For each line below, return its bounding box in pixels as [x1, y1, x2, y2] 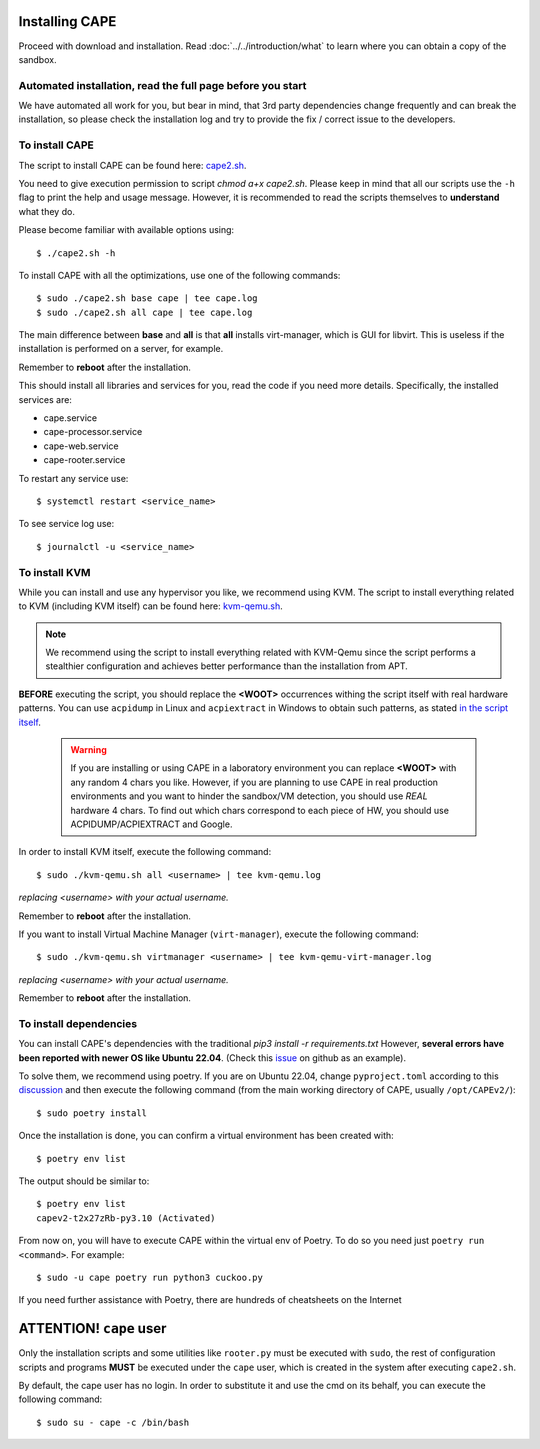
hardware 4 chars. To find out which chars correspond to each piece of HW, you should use [70, 804, 450, 816]
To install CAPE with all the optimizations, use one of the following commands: [18, 269, 341, 281]
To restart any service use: [18, 472, 129, 484]
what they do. [18, 205, 75, 217]
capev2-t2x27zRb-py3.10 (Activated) [36, 1212, 216, 1224]
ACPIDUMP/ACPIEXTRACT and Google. [70, 818, 233, 830]
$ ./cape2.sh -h [36, 247, 116, 259]
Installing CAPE [18, 13, 117, 30]
